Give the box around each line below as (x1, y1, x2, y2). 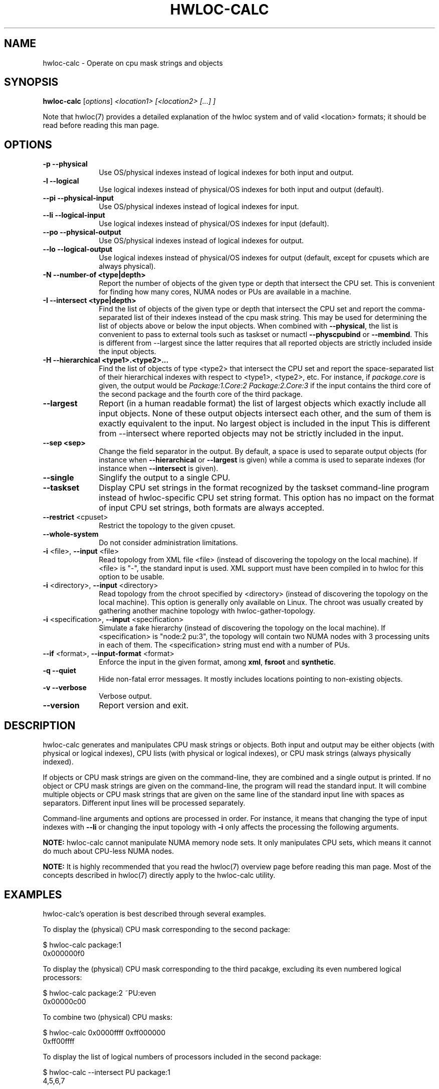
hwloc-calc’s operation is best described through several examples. (43, 909, 266, 918)
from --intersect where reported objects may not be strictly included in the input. (99, 428, 403, 439)
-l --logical (43, 177, 79, 186)
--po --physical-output (43, 228, 121, 237)
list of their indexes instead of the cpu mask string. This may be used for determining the (134, 313, 427, 322)
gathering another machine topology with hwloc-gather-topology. (99, 606, 315, 615)
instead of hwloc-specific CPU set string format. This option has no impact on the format (99, 493, 434, 503)
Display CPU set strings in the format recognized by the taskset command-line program (99, 483, 429, 493)
